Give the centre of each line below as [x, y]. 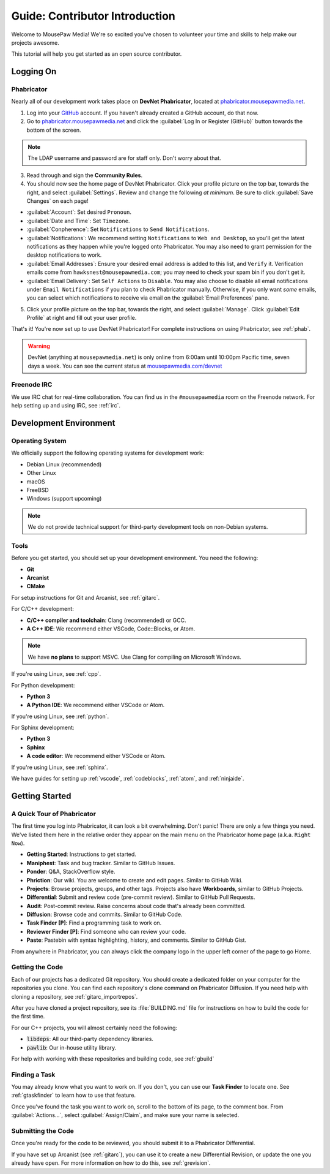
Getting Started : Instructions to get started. [82, 854]
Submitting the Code [43, 1130]
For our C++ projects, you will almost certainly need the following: [94, 1028]
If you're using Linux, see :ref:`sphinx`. [60, 767]
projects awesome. [35, 42]
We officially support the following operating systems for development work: [108, 453]
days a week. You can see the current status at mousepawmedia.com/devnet [125, 366]
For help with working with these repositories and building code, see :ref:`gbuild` [113, 1058]
